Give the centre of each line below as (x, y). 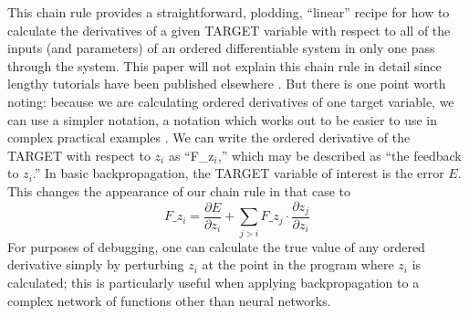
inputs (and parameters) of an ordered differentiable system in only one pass (221, 48)
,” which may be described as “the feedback (339, 155)
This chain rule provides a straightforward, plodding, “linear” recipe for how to (229, 12)
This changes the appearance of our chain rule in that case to (179, 190)
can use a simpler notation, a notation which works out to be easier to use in (223, 119)
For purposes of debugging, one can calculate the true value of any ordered (216, 246)
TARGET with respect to (79, 155)
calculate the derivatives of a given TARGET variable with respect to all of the (229, 30)
